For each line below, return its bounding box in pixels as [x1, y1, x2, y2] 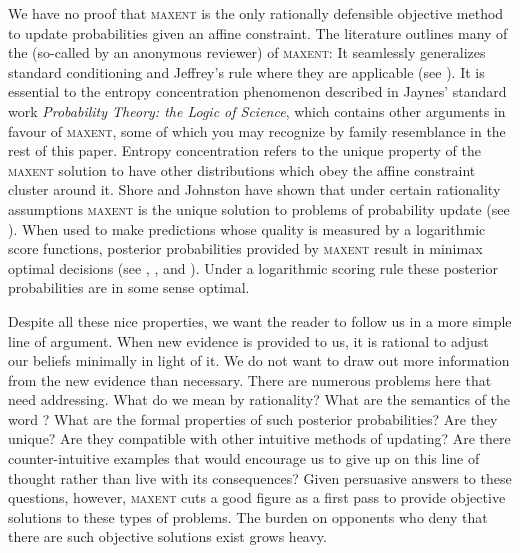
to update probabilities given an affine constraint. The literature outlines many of [8, 22, 508, 43]
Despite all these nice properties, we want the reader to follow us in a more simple [8, 310, 512, 331]
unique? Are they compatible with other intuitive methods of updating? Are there [8, 428, 511, 449]
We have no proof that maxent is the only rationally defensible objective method [8, 3, 504, 23]
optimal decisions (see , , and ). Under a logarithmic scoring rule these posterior [8, 257, 498, 278]
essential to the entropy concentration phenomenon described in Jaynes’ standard [8, 81, 507, 102]
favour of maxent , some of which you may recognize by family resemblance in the [8, 120, 506, 141]
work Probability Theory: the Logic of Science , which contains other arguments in [8, 100, 506, 121]
